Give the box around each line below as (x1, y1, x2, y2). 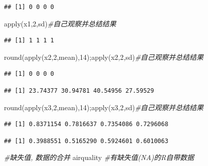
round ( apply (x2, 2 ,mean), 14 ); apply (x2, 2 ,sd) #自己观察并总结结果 (4, 51, 204, 62)
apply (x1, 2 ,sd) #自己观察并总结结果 (4, 18, 116, 28)
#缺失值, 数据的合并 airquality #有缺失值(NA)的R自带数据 (4, 152, 194, 163)
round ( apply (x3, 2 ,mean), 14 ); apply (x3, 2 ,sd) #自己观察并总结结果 (4, 102, 204, 112)
